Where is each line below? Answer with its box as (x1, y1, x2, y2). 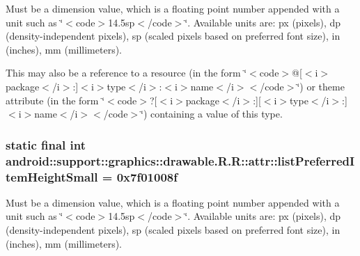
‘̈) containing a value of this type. (141, 106, 283, 121)
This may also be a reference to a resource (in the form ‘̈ (6, 65, 247, 80)
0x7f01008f (116, 168, 178, 185)
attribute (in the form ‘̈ (6, 93, 105, 107)
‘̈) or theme (297, 79, 345, 93)
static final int (6, 136, 86, 153)
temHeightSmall (6, 168, 98, 185)
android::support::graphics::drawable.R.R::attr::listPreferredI (6, 152, 355, 169)
